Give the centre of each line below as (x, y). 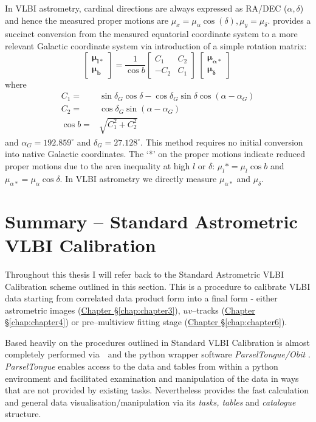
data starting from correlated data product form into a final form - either (141, 298)
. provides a (289, 20)
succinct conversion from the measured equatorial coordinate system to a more (151, 34)
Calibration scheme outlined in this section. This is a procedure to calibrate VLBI (158, 286)
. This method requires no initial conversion (222, 142)
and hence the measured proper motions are (87, 20)
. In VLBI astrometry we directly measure (138, 178)
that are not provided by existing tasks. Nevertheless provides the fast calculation (157, 390)
